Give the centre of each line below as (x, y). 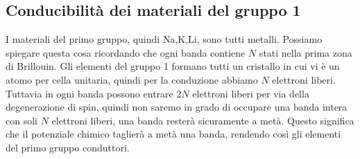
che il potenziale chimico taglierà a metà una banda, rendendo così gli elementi (173, 134)
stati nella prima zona (306, 52)
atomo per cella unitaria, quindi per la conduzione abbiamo (132, 79)
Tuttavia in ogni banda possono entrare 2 (94, 93)
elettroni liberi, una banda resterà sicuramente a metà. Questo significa (203, 120)
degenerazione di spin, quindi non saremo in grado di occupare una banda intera (177, 107)
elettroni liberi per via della (251, 93)
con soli (22, 120)
